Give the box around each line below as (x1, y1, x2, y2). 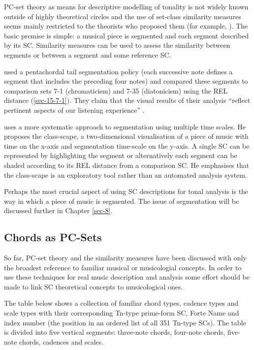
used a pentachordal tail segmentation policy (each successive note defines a (4, 66, 233, 76)
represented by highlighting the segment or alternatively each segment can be (4, 150, 237, 160)
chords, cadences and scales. (19, 336, 104, 347)
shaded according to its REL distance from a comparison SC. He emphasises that (4, 159, 250, 170)
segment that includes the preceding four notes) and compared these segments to (4, 76, 248, 86)
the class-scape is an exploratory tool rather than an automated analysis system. (4, 169, 247, 180)
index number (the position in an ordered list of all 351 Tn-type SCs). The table (4, 317, 246, 327)
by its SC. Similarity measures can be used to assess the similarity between (4, 40, 230, 50)
